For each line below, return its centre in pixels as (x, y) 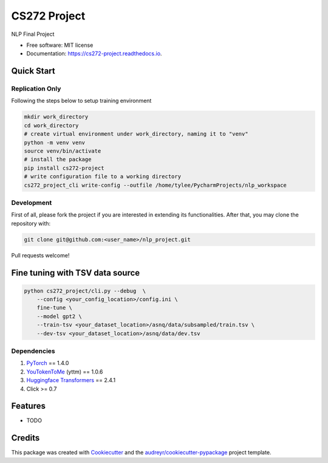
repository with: (31, 223)
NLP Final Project (33, 34)
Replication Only (36, 89)
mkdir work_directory (56, 117)
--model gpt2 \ (59, 316)
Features (28, 406)
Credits (26, 438)
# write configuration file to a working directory (103, 177)
